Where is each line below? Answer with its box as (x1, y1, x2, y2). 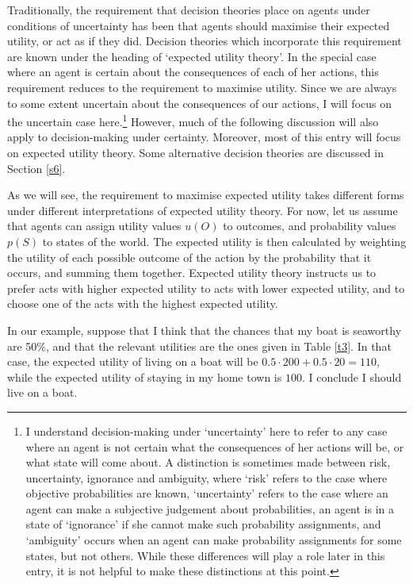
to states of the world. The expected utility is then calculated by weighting (42, 232, 407, 249)
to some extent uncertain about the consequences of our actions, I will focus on (7, 94, 392, 111)
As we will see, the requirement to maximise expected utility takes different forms (7, 186, 404, 203)
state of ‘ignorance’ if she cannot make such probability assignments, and (25, 516, 381, 532)
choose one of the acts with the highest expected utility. (7, 295, 278, 312)
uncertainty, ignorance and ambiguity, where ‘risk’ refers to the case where (25, 469, 388, 486)
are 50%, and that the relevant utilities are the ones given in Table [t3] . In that (7, 337, 392, 354)
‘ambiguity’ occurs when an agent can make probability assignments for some (25, 532, 402, 548)
